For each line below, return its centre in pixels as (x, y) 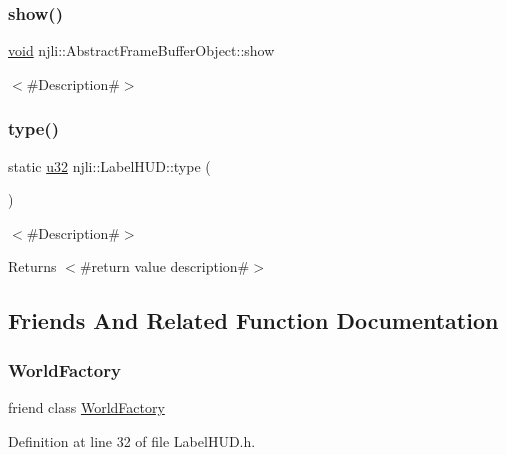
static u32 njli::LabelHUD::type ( (109, 165)
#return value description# (164, 266)
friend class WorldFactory (86, 407)
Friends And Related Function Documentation (253, 320)
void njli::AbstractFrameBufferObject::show (141, 50)
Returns (32, 266)
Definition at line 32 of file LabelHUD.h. (132, 440)
